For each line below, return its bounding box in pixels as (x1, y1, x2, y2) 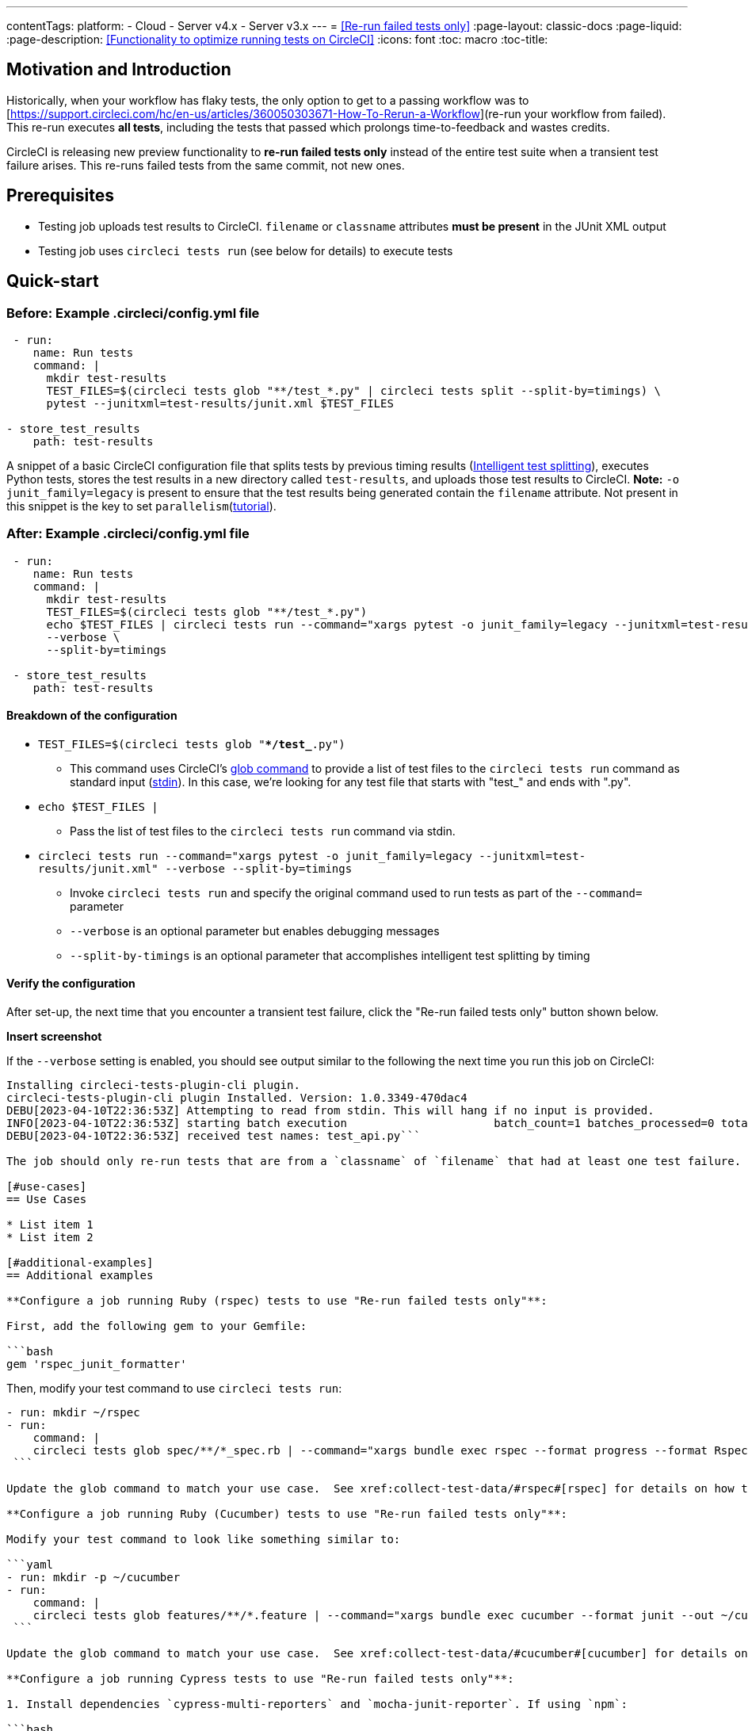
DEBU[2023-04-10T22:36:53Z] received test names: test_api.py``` (6, 1129, 421, 1143)
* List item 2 (6, 1231, 93, 1244)
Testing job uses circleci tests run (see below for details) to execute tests (38, 243, 453, 258)
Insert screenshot (6, 1030, 102, 1044)
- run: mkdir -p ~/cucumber (6, 1571, 181, 1584)
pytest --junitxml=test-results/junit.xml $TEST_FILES (46, 396, 394, 410)
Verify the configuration (6, 976, 135, 991)
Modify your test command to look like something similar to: (6, 1533, 401, 1546)
